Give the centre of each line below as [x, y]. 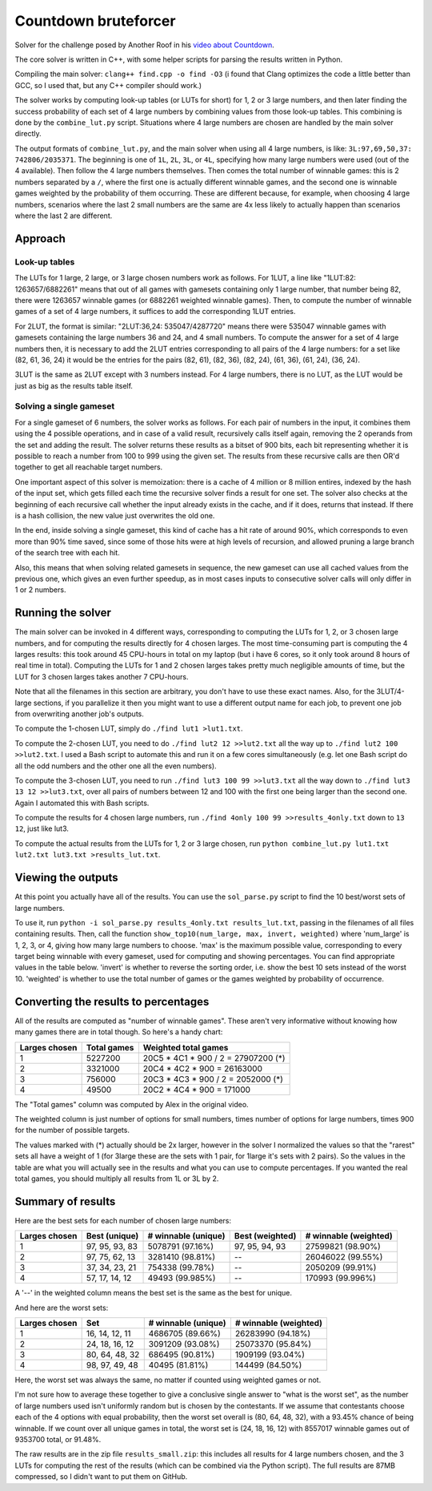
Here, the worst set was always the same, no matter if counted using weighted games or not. [168, 1380]
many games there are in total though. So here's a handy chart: [119, 1032]
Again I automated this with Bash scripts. [82, 803]
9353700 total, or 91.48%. [58, 1439]
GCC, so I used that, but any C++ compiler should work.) [108, 85]
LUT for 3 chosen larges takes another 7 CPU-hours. [102, 676]
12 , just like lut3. [42, 828]
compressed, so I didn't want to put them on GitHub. [101, 1477]
